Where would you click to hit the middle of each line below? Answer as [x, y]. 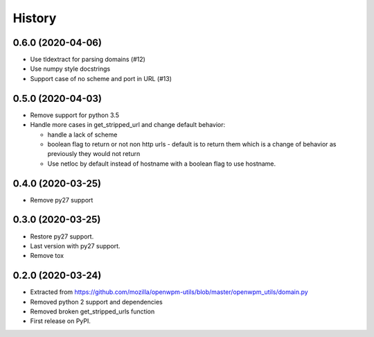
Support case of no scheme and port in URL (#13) [101, 78]
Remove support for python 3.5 [74, 115]
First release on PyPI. [61, 321]
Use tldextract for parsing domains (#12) [88, 60]
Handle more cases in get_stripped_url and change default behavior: [128, 125]
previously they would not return [94, 154]
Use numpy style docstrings [70, 69]
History [35, 18]
